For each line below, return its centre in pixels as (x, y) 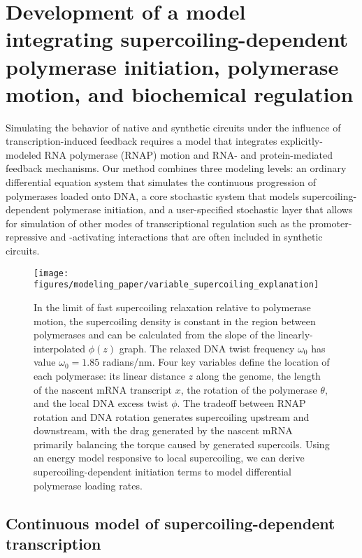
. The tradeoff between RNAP (241, 403)
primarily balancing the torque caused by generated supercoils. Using (182, 444)
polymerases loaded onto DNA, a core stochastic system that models (152, 195)
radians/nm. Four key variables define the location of (216, 362)
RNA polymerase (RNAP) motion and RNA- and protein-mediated (188, 154)
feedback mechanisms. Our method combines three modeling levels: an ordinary (176, 168)
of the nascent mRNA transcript (103, 389)
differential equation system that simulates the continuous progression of (161, 182)
